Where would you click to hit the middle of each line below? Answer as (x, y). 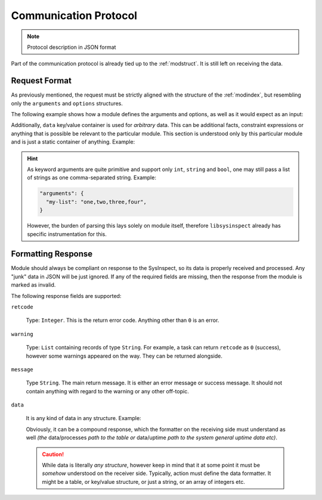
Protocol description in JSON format (72, 47)
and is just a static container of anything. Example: (73, 142)
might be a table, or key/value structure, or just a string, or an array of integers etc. (144, 482)
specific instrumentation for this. (67, 234)
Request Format (41, 81)
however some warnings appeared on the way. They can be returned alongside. (124, 356)
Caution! (53, 454)
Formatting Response (52, 254)
